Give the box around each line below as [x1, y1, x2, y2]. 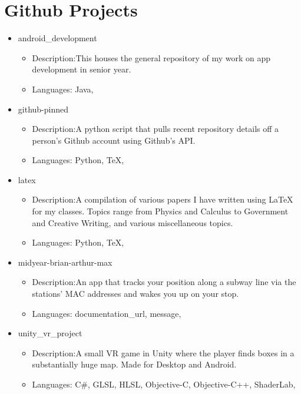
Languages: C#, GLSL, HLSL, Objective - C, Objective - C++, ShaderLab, [32, 378, 296, 390]
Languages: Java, [32, 82, 94, 95]
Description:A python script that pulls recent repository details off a [32, 122, 279, 135]
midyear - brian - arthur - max [18, 256, 113, 268]
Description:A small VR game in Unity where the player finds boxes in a [32, 346, 295, 359]
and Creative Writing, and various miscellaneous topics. [32, 216, 233, 229]
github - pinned [18, 102, 69, 115]
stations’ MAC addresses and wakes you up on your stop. [32, 287, 239, 300]
